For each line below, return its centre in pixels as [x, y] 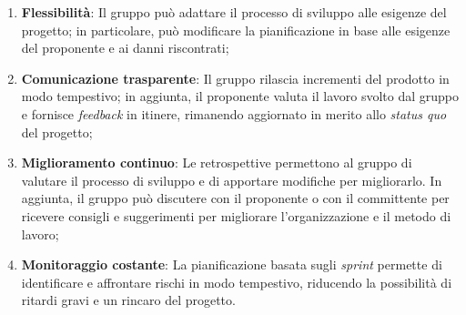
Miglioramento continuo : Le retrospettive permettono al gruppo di [217, 163]
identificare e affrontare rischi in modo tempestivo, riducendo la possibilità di [237, 282]
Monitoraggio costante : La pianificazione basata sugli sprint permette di [232, 264]
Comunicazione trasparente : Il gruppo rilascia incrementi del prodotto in [235, 78]
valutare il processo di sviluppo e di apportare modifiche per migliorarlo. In [232, 180]
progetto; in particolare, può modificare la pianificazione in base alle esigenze [236, 30]
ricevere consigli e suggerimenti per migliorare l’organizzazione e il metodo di [236, 215]
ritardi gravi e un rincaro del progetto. [128, 300]
